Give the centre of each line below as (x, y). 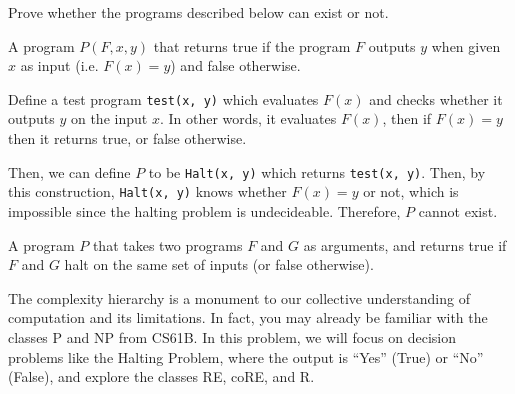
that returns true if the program (252, 45)
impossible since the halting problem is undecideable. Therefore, (204, 210)
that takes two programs (167, 244)
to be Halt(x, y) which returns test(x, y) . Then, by (317, 171)
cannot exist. (458, 210)
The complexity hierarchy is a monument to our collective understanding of (239, 297)
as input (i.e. (59, 65)
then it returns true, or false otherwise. (127, 138)
